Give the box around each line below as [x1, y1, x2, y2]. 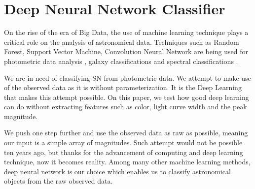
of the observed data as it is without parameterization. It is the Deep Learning [4, 82, 242, 93]
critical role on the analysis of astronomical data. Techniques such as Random [4, 36, 239, 47]
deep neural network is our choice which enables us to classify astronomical [4, 166, 231, 176]
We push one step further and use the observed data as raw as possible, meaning [4, 127, 248, 138]
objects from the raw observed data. [4, 176, 113, 186]
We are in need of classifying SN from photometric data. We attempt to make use [4, 72, 251, 83]
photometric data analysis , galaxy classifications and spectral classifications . [4, 56, 238, 66]
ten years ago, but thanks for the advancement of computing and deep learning [4, 147, 243, 157]
